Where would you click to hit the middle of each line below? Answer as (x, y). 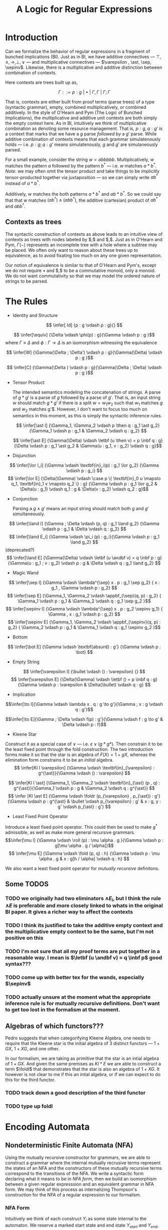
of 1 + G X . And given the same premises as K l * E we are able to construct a (83, 1063)
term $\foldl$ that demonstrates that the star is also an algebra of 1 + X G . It (82, 1069)
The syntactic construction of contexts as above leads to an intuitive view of (84, 234)
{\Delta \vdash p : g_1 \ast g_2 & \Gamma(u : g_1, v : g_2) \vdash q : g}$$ (88, 446)
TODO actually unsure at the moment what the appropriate (78, 997)
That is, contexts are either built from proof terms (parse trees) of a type (80, 102)
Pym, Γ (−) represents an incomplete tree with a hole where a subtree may (81, 245)
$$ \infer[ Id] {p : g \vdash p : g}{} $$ (84, 325)
